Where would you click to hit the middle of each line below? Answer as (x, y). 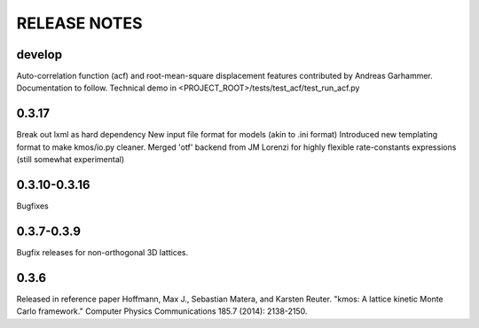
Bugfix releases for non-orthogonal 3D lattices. (102, 252)
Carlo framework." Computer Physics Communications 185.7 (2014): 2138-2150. (162, 311)
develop (39, 55)
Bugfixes (32, 206)
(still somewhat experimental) (70, 160)
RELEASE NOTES (79, 23)
